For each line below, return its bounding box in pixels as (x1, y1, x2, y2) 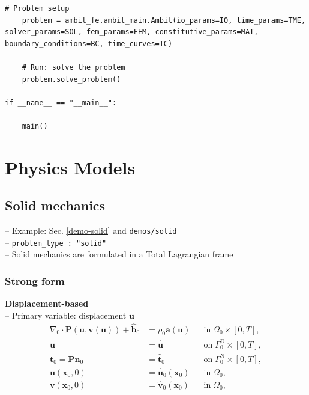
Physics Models (5, 155, 136, 179)
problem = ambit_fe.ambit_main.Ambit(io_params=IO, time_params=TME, (22, 16, 306, 25)
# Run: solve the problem (22, 63, 125, 72)
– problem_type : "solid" (5, 236, 107, 248)
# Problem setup (5, 4, 70, 13)
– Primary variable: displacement (5, 308, 127, 321)
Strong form (5, 273, 65, 288)
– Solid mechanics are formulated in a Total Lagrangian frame (5, 248, 233, 260)
